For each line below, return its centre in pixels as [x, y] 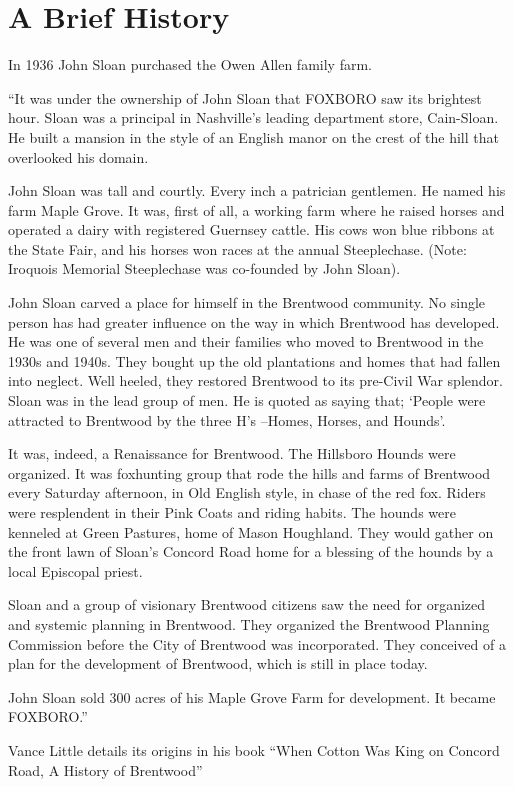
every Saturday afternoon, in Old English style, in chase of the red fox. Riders [247, 492]
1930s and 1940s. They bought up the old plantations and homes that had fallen [254, 360]
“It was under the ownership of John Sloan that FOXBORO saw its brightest [245, 97]
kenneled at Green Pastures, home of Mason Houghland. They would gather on [251, 531]
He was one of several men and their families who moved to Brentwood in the [246, 341]
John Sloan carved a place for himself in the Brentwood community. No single [247, 302]
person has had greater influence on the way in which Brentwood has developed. [254, 321]
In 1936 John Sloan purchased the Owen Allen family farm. [190, 64]
